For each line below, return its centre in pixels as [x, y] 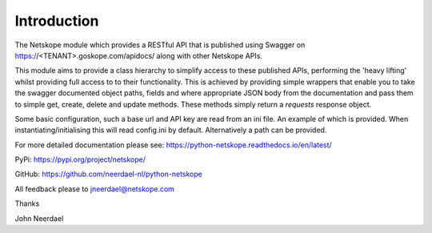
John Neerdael [39, 218]
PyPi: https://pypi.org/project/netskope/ [80, 159]
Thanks [27, 203]
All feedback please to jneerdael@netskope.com [95, 189]
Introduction [57, 21]
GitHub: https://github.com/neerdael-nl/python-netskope [109, 174]
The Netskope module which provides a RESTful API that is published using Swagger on [160, 45]
